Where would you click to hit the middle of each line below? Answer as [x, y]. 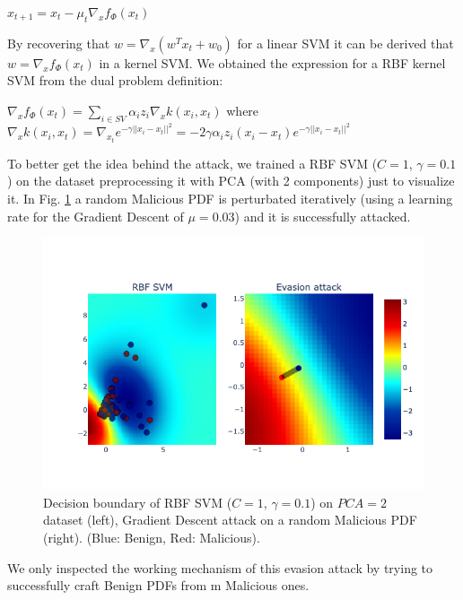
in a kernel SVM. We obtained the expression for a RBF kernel [272, 62]
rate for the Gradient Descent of [96, 216]
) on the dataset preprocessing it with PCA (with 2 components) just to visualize [231, 181]
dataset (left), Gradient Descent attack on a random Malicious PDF [230, 520]
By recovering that [59, 43]
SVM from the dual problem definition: [115, 80]
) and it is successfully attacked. [323, 216]
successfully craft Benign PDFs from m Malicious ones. [158, 585]
